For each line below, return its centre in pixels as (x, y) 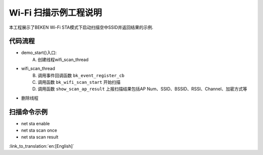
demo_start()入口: (39, 53)
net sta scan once (39, 130)
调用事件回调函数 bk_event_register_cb (81, 75)
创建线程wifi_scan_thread (63, 59)
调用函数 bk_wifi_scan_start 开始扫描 (79, 82)
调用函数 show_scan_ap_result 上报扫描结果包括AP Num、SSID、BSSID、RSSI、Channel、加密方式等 (142, 89)
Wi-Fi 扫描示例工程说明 (56, 13)
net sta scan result (40, 137)
